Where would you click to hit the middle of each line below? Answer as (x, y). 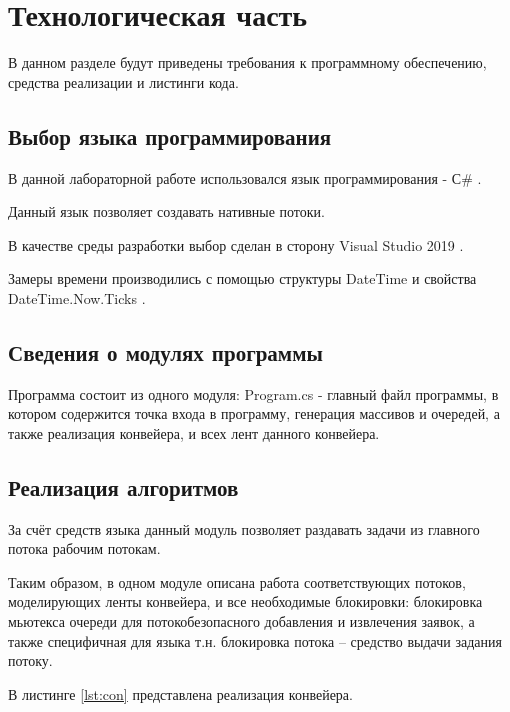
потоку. (30, 660)
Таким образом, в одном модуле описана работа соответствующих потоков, (237, 581)
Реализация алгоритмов (123, 486)
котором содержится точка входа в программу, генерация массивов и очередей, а (254, 413)
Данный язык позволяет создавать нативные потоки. (166, 211)
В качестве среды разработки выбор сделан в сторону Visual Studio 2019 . (236, 244)
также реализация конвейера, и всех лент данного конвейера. (194, 432)
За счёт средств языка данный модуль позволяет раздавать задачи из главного (244, 528)
